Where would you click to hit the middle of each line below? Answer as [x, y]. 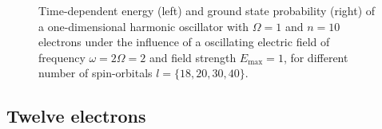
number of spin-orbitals [95, 73]
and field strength [193, 57]
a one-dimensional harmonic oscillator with [144, 26]
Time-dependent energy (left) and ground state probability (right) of [207, 10]
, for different [316, 57]
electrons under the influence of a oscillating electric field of [184, 42]
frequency [62, 57]
